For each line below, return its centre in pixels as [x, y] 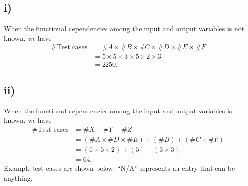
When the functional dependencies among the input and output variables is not [124, 28]
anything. [18, 177]
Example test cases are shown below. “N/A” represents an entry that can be [120, 168]
